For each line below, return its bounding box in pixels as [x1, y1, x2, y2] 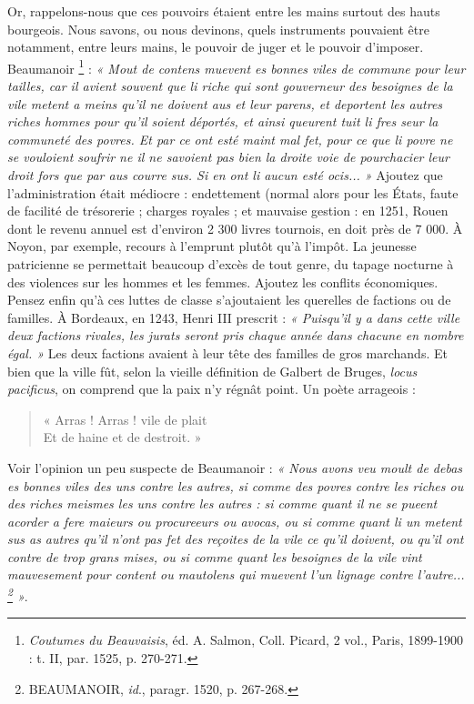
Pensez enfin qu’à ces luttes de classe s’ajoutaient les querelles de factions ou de [7, 290, 451, 309]
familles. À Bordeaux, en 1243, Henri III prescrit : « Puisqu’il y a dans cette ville [7, 307, 460, 327]
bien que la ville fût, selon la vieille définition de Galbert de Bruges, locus [7, 361, 418, 380]
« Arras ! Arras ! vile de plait [43, 409, 207, 428]
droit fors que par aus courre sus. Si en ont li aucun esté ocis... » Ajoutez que [7, 166, 443, 184]
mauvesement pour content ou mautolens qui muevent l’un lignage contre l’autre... [7, 565, 465, 584]
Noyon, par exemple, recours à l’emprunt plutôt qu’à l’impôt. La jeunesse [7, 236, 417, 256]
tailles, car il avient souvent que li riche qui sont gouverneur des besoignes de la [7, 76, 453, 96]
